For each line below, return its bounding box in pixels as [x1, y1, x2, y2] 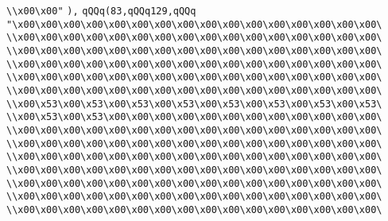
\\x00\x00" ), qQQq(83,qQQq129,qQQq [6, 6, 196, 17]
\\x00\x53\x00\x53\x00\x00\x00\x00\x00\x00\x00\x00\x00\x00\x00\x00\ [6, 111, 382, 123]
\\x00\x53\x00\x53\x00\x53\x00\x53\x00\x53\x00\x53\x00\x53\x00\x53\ [6, 98, 382, 110]
